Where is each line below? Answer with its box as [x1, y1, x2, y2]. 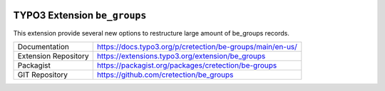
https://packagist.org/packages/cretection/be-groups [96, 60, 277, 70]
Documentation [17, 41, 69, 51]
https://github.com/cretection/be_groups [96, 70, 234, 80]
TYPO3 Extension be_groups [13, 9, 147, 21]
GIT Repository [17, 70, 68, 80]
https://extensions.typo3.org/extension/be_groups [96, 50, 266, 60]
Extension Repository [17, 50, 89, 60]
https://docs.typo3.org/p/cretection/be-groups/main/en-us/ [96, 41, 297, 51]
